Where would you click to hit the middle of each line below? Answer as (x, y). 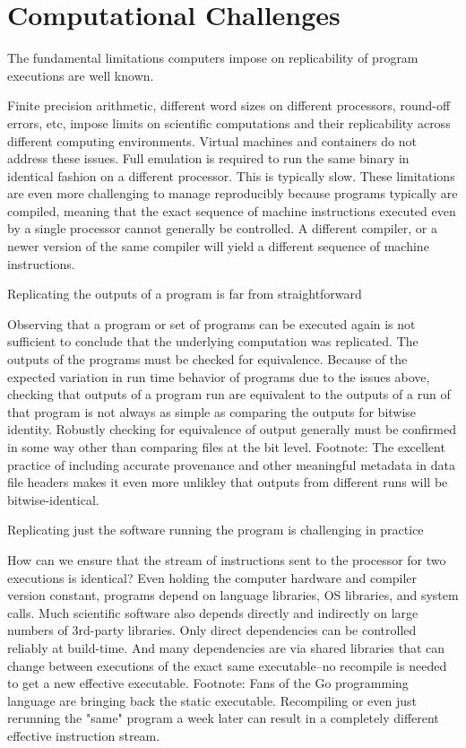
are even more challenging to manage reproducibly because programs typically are (233, 193)
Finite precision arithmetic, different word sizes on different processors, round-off (229, 105)
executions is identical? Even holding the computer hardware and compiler (212, 577)
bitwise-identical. (53, 499)
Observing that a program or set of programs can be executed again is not (211, 323)
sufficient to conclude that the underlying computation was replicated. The (213, 341)
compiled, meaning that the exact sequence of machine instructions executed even (232, 210)
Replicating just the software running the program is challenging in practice (216, 530)
